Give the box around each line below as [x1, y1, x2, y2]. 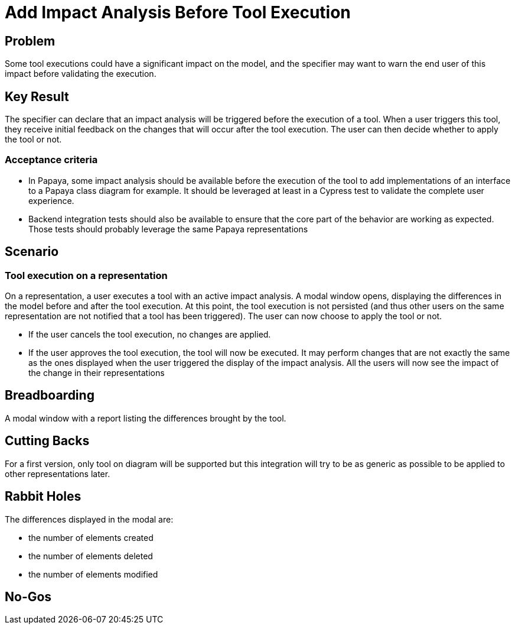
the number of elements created [28, 532, 154, 543]
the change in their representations [28, 367, 165, 378]
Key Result [5, 89, 69, 104]
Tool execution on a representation [5, 269, 168, 281]
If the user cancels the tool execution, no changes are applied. [28, 329, 271, 339]
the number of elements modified [28, 569, 158, 579]
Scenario [5, 244, 59, 260]
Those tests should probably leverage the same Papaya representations [28, 223, 308, 234]
